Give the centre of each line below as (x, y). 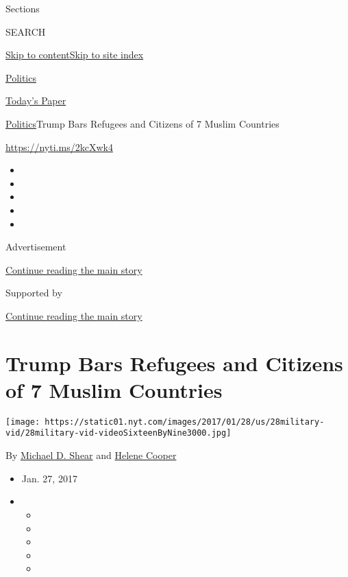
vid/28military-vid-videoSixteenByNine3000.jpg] (119, 433)
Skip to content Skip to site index (75, 55)
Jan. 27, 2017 (49, 478)
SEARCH (26, 31)
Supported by (34, 293)
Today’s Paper (36, 101)
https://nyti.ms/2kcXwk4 (59, 146)
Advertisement (36, 247)
